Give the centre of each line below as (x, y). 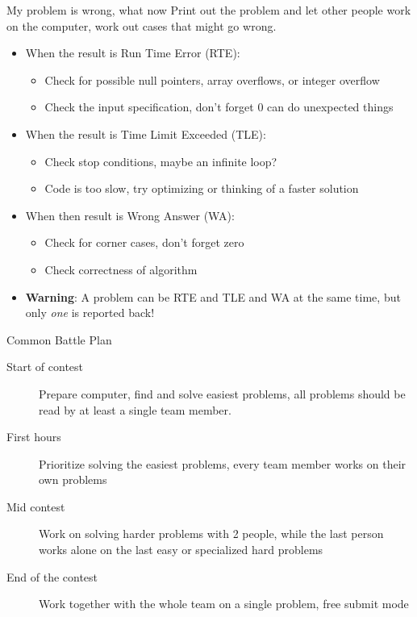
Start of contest (45, 367)
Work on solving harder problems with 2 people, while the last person (211, 534)
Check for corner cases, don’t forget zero (144, 242)
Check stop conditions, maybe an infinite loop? (161, 161)
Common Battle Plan (59, 339)
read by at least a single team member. (135, 409)
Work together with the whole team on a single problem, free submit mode (224, 604)
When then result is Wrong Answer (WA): (130, 215)
